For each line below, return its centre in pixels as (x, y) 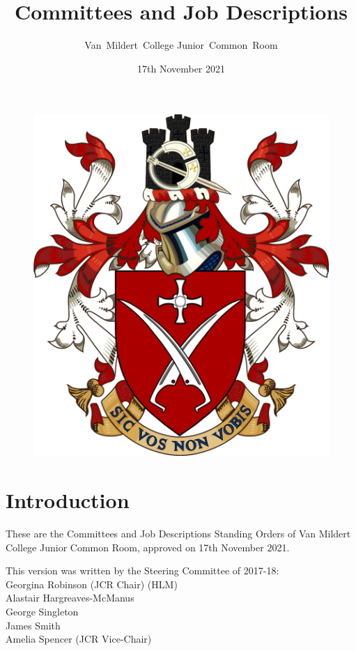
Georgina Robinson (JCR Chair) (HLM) (92, 584)
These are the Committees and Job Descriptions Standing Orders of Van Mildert (178, 534)
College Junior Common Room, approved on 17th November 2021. (148, 547)
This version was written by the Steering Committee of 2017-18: (142, 570)
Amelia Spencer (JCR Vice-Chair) (79, 639)
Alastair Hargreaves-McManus (70, 598)
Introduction (68, 500)
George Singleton (42, 612)
